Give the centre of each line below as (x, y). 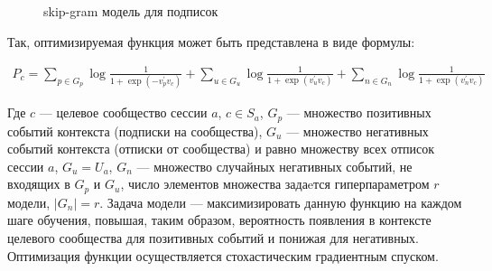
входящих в (39, 184)
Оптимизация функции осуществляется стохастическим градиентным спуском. (223, 255)
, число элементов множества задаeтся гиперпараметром (275, 184)
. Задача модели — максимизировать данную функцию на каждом (281, 202)
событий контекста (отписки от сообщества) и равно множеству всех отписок (221, 149)
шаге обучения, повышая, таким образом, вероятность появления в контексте (219, 220)
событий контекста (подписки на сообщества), (135, 131)
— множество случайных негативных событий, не (274, 166)
